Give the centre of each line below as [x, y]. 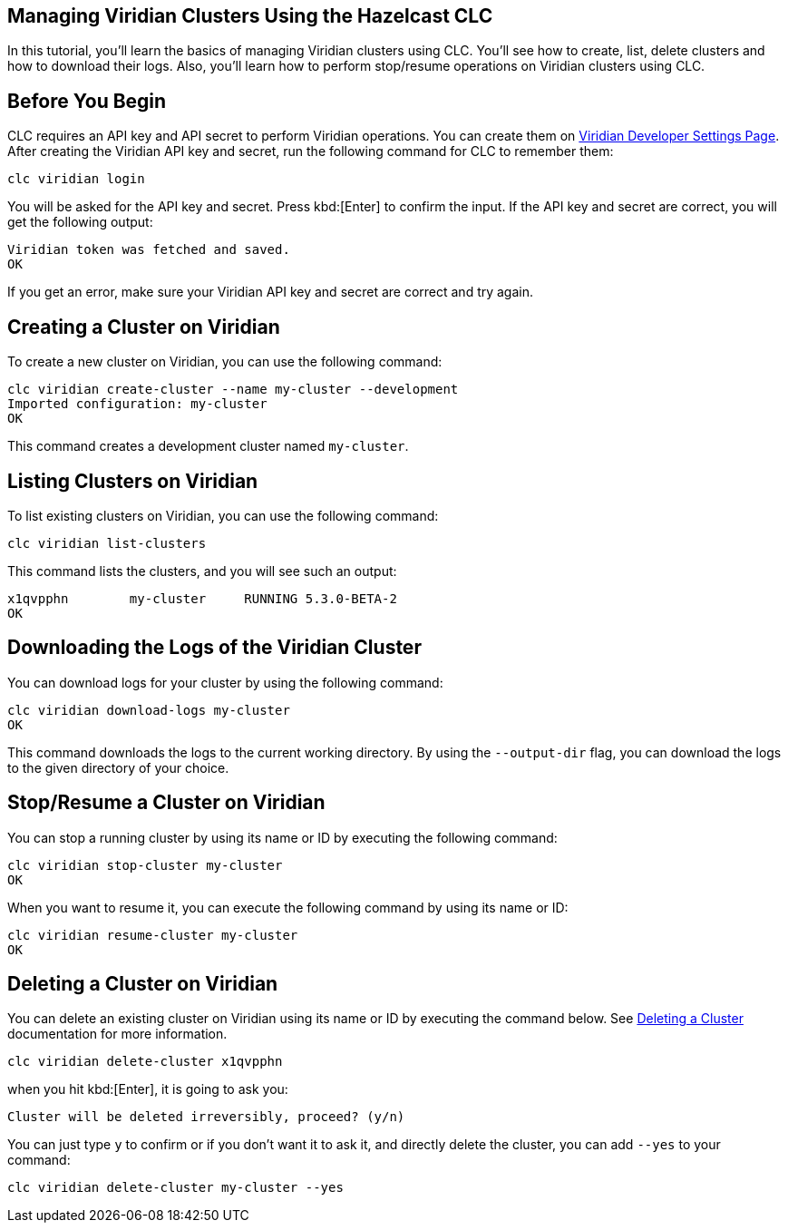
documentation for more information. [117, 1034]
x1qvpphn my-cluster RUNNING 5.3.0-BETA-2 [202, 598]
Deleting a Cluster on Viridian [143, 984]
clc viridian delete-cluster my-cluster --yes [175, 1188]
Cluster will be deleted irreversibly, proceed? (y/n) [206, 1117]
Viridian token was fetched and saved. [149, 250]
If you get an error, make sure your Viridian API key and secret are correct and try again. [271, 292]
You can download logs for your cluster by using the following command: [225, 682]
